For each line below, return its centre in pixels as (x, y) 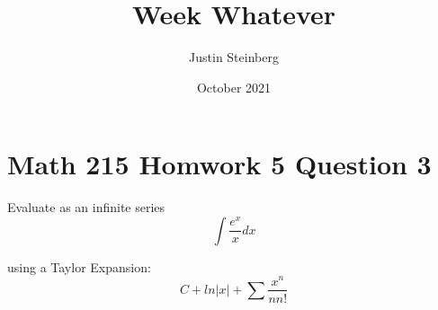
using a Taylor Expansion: (79, 266)
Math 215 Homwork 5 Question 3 (219, 164)
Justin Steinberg (234, 57)
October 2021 (234, 87)
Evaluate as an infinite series (86, 207)
